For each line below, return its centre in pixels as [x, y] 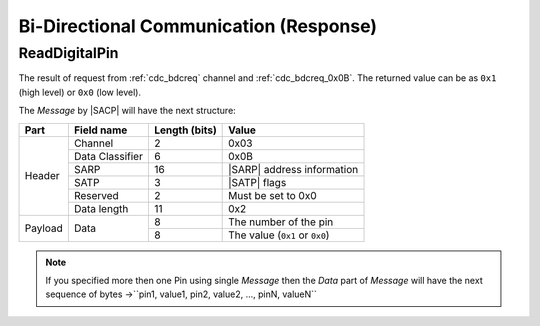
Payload [44, 228]
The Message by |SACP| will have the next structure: [127, 111]
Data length [101, 208]
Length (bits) [185, 130]
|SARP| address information [293, 169]
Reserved [96, 195]
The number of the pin [281, 222]
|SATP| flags [257, 182]
